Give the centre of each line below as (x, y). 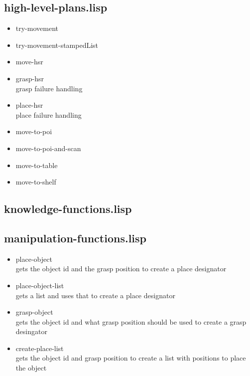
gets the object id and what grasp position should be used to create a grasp (131, 321)
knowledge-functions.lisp (68, 209)
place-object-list (40, 285)
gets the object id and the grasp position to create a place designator (121, 269)
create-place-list (40, 348)
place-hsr (29, 105)
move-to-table (37, 165)
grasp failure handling (49, 88)
